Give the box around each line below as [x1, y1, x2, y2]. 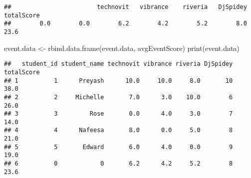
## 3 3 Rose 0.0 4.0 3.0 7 [4, 110, 233, 118]
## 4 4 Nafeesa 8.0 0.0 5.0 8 [4, 127, 233, 134]
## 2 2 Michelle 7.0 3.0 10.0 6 [4, 93, 233, 101]
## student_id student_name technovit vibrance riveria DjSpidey [4, 60, 233, 68]
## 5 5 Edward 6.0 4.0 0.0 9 [4, 143, 233, 151]
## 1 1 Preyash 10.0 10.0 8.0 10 [4, 77, 233, 84]
